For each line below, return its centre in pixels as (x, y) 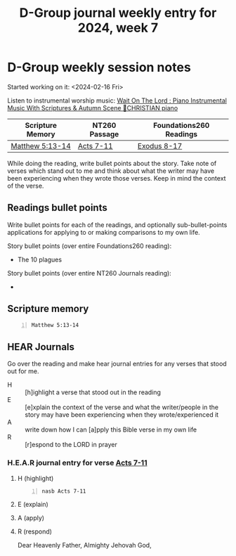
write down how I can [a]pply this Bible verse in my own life (111, 429)
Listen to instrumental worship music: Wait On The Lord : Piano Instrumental (117, 101)
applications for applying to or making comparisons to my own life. (104, 232)
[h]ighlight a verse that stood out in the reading (93, 392)
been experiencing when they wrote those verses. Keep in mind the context (117, 178)
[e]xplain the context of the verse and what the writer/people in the (122, 407)
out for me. (24, 371)
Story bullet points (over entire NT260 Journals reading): (90, 273)
